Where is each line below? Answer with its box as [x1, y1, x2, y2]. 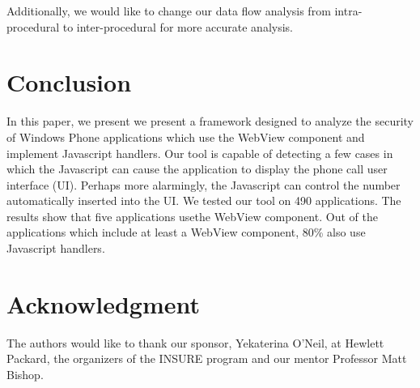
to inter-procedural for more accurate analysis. [62, 18, 293, 35]
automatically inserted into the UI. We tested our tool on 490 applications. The [6, 192, 401, 209]
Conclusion [6, 66, 132, 99]
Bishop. [6, 365, 44, 382]
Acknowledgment [6, 287, 200, 320]
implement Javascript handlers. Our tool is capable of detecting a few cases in [6, 144, 393, 161]
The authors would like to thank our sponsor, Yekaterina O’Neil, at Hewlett [6, 334, 384, 351]
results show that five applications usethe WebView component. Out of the [6, 207, 378, 224]
